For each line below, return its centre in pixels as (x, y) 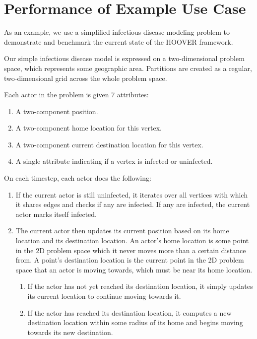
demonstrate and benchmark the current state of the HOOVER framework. (119, 41)
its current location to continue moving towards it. (104, 296)
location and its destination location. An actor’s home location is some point (132, 240)
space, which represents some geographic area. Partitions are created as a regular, (128, 68)
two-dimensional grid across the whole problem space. (86, 78)
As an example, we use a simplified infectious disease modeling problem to (117, 32)
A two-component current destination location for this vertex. (109, 144)
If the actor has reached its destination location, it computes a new (129, 312)
